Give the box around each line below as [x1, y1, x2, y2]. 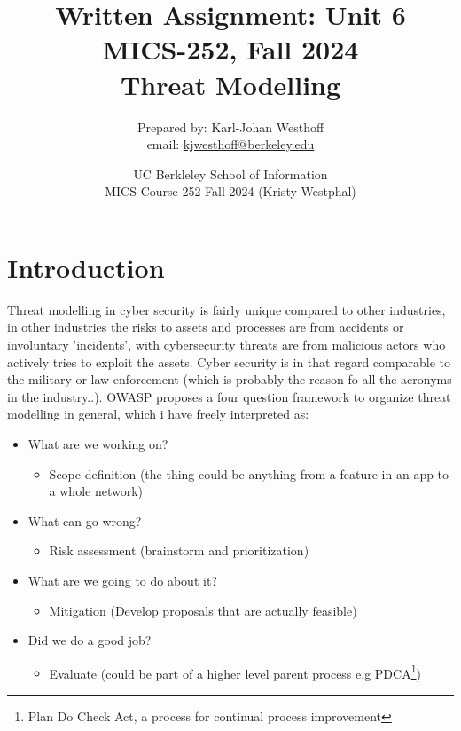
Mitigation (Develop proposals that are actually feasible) [49, 601, 357, 619]
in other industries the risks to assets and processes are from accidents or [7, 318, 404, 336]
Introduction [7, 248, 165, 285]
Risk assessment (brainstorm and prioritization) [49, 541, 309, 560]
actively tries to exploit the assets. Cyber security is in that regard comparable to [7, 352, 450, 371]
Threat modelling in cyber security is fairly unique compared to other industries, [7, 300, 446, 318]
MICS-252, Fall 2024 [102, 31, 359, 67]
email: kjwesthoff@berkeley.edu [146, 135, 315, 153]
